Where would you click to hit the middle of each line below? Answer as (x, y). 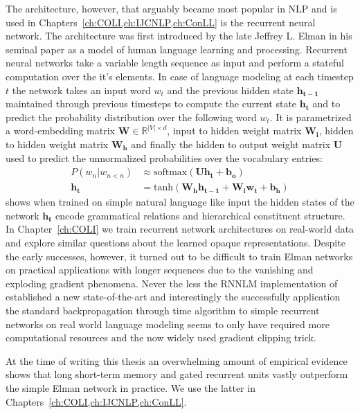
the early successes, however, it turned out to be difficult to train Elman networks (179, 256)
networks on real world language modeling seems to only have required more (168, 324)
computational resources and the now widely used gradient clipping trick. (161, 337)
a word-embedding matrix (60, 130)
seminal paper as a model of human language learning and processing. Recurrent (177, 49)
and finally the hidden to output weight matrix (231, 144)
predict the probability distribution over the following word (131, 117)
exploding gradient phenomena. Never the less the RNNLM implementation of (172, 283)
